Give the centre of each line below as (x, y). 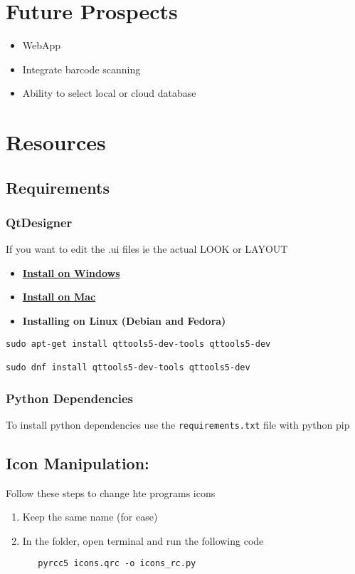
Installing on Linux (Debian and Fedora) (124, 321)
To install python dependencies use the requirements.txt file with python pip (178, 424)
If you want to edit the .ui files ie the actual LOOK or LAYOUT (147, 249)
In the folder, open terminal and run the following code (143, 540)
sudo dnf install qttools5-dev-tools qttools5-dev (128, 367)
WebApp (42, 45)
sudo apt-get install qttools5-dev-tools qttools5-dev (138, 344)
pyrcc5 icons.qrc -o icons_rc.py (117, 564)
